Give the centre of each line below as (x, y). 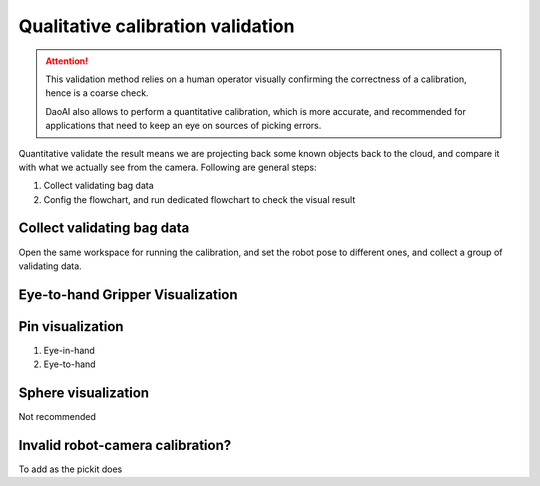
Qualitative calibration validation (156, 26)
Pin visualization (71, 326)
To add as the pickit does (70, 469)
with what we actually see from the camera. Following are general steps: (167, 167)
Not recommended (57, 417)
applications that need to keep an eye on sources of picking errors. (183, 126)
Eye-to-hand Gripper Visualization (128, 294)
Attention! (67, 61)
